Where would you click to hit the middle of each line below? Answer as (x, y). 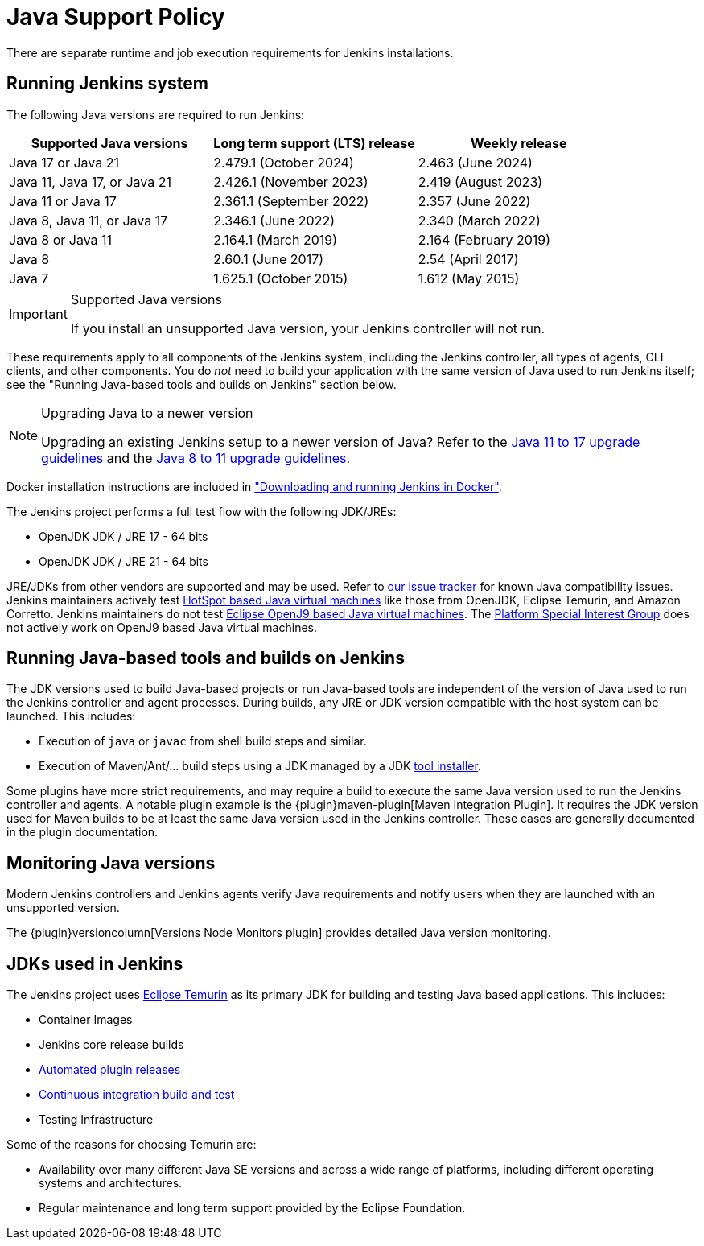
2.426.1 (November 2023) (291, 182)
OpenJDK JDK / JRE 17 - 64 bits (124, 536)
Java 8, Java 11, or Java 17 (89, 220)
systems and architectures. (111, 1183)
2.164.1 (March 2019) (276, 239)
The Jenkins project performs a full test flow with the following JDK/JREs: (202, 511)
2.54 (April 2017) (468, 259)
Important (38, 314)
